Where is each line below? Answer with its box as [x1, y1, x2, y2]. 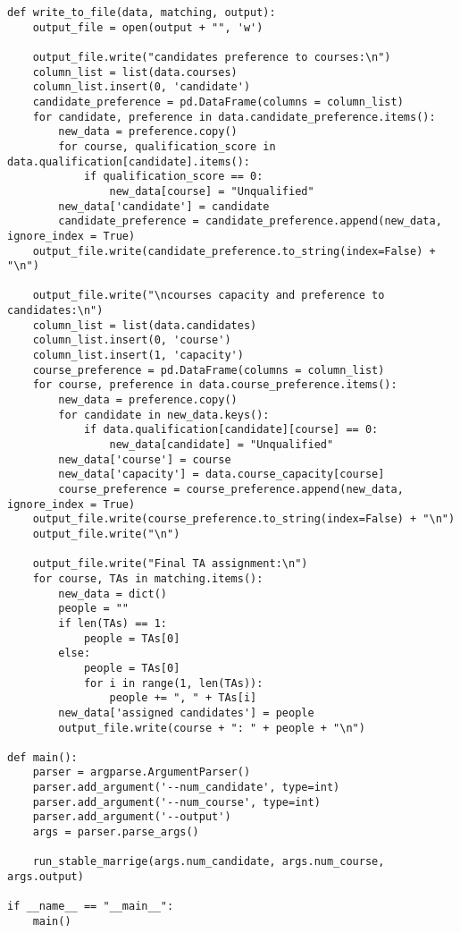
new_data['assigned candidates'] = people [58, 706, 314, 719]
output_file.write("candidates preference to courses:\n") [32, 50, 391, 64]
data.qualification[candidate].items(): [7, 155, 251, 168]
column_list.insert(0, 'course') [32, 334, 231, 347]
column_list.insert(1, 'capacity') [32, 349, 244, 362]
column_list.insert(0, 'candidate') [32, 81, 251, 94]
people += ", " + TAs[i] [109, 691, 257, 705]
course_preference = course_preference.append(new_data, [58, 483, 404, 496]
